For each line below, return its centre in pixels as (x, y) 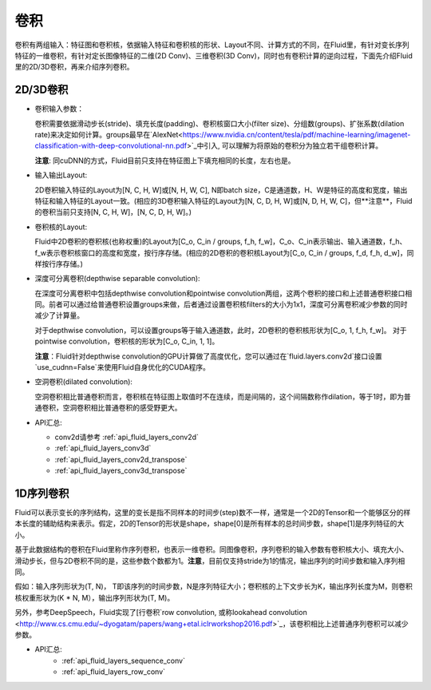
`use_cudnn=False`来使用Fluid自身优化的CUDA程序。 (123, 367)
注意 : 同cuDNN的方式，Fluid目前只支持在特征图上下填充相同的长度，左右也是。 (165, 161)
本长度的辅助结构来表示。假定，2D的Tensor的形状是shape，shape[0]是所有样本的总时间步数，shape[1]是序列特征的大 (210, 524)
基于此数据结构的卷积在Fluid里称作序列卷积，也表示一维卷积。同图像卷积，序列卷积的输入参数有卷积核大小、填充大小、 (212, 549)
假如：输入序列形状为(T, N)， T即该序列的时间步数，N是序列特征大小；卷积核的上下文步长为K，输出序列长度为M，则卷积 (214, 586)
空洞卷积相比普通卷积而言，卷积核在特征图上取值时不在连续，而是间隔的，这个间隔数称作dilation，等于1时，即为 (219, 396)
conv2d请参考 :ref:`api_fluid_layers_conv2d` (127, 437)
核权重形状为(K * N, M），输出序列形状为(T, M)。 (95, 597)
